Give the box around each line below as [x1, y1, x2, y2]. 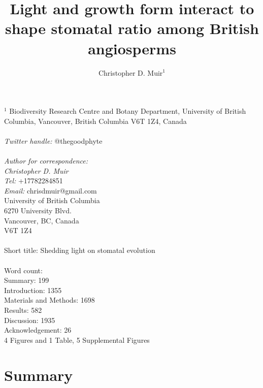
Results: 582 [4, 304, 42, 315]
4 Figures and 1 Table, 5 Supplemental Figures [4, 334, 150, 345]
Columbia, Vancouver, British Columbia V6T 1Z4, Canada [4, 115, 187, 126]
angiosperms [88, 38, 176, 58]
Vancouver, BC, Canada [4, 215, 79, 225]
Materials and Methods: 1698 [4, 295, 95, 305]
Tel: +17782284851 [4, 175, 63, 186]
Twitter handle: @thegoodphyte [4, 135, 103, 146]
